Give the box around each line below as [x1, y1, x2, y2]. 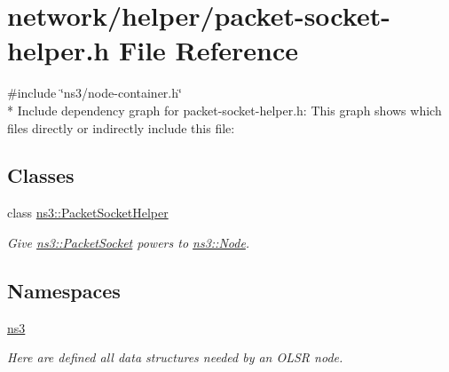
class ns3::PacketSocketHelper [7, 203, 169, 222]
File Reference [118, 32, 299, 68]
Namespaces [7, 276, 121, 304]
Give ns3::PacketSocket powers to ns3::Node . [7, 233, 250, 251]
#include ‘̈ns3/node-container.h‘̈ [7, 83, 182, 102]
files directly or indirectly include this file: [7, 118, 235, 137]
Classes [7, 162, 75, 189]
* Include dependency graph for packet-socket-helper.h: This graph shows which [7, 100, 442, 119]
